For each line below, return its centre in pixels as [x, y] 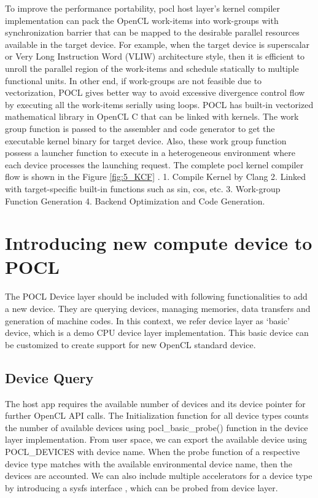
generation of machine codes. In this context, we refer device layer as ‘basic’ [147, 320]
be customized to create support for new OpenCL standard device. [130, 344]
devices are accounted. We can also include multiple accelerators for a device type [159, 476]
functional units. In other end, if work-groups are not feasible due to [134, 80]
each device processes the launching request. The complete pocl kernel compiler [154, 164]
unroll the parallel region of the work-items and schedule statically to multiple [152, 68]
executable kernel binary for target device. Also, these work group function [146, 140]
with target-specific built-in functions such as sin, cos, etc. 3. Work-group [143, 188]
